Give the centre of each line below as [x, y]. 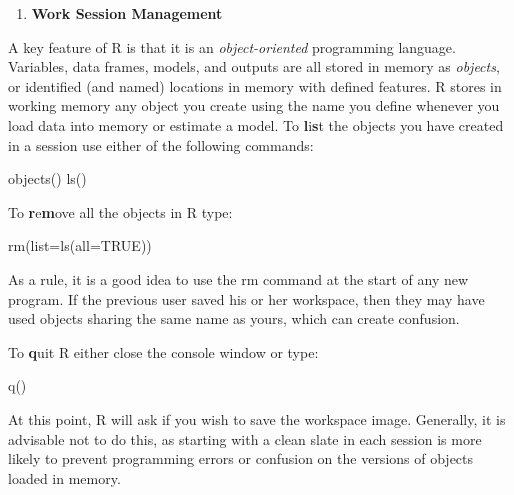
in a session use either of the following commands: [161, 144]
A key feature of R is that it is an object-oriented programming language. [232, 46]
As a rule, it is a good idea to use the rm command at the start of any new [238, 278]
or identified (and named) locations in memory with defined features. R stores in [255, 85]
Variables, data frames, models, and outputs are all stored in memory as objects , [254, 66]
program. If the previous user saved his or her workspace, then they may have [246, 298]
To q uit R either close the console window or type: [163, 351]
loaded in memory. [64, 477]
